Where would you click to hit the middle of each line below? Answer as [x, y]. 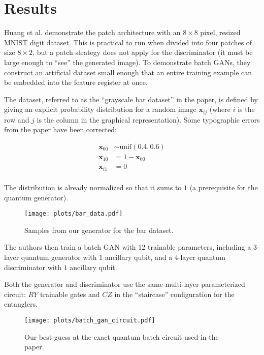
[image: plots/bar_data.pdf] [74, 214]
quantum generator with [59, 257]
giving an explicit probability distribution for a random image [100, 109]
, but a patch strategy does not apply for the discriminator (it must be [143, 52]
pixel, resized [220, 32]
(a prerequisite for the [224, 187]
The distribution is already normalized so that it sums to [93, 187]
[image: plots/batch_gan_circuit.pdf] [90, 320]
